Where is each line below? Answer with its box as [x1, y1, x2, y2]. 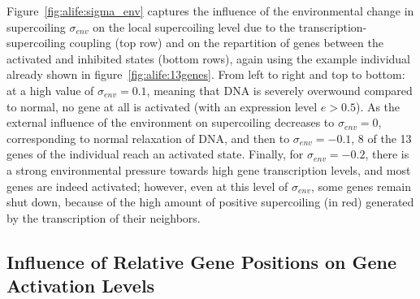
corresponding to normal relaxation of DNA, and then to [6, 129, 290, 146]
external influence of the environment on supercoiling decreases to [6, 114, 335, 131]
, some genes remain [310, 177, 412, 194]
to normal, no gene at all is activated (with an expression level [6, 97, 318, 115]
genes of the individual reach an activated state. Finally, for [6, 145, 304, 162]
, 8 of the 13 [351, 129, 412, 146]
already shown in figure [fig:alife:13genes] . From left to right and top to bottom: [6, 66, 405, 83]
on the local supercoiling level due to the [93, 18, 296, 35]
